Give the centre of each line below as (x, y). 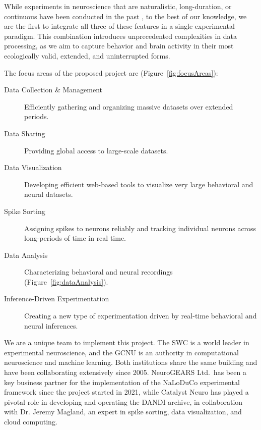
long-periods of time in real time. (75, 238)
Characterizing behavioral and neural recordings (99, 272)
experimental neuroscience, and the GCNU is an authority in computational (121, 352)
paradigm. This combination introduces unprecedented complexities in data (120, 36)
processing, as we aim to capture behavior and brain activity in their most (119, 46)
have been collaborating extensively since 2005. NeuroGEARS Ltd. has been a (125, 372)
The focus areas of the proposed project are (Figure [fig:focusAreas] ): (111, 72)
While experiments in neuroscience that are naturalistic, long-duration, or (118, 6)
